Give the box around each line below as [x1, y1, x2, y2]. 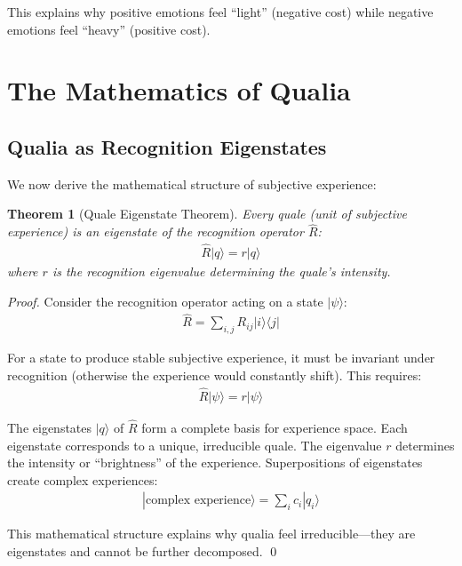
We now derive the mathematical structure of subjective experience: [7, 174, 377, 193]
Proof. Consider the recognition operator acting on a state [7, 291, 323, 310]
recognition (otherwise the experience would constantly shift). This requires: [7, 365, 422, 384]
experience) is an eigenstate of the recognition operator [7, 222, 304, 241]
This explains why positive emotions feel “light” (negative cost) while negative [7, 3, 434, 20]
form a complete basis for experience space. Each [141, 418, 408, 436]
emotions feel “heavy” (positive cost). [7, 20, 211, 38]
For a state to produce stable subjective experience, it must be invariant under [7, 348, 435, 367]
